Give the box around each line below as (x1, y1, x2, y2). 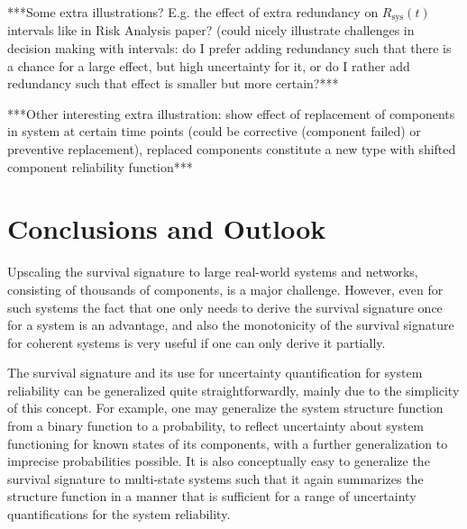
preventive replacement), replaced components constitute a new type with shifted (7, 140, 456, 159)
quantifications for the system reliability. (7, 505, 231, 524)
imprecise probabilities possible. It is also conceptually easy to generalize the (7, 451, 430, 470)
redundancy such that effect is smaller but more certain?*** (7, 74, 339, 93)
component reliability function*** (7, 157, 193, 176)
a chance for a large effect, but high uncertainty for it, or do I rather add (7, 56, 410, 75)
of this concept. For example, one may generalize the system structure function (7, 398, 444, 417)
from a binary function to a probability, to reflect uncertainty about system (7, 416, 425, 435)
